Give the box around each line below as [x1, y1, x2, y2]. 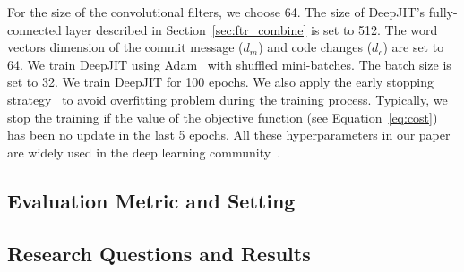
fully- [428, 3, 458, 21]
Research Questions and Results [7, 239, 311, 267]
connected [7, 20, 62, 38]
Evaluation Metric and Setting [7, 186, 296, 214]
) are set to [382, 38, 444, 56]
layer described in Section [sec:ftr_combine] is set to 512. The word [65, 20, 438, 38]
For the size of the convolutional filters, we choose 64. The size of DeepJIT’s [7, 3, 425, 21]
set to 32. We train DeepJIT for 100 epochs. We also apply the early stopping [7, 72, 434, 91]
